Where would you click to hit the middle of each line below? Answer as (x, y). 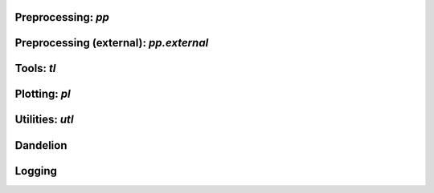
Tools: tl (35, 68)
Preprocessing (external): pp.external (112, 43)
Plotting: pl (43, 94)
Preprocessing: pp (62, 17)
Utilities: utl (44, 120)
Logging (36, 171)
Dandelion (41, 145)
